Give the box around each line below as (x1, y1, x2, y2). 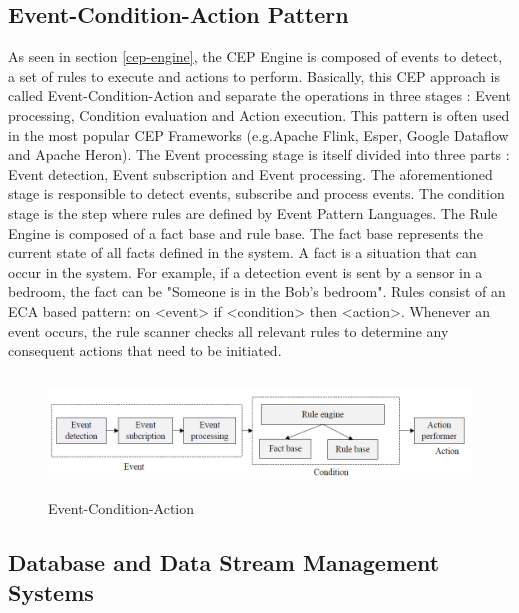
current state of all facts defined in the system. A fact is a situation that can (8, 242, 477, 263)
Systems (8, 576, 94, 607)
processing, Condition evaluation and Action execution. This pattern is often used (8, 104, 510, 125)
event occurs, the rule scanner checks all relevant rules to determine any (8, 320, 449, 341)
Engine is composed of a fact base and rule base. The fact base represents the (8, 222, 483, 243)
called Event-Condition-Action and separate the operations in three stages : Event (8, 85, 511, 106)
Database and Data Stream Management (8, 547, 440, 578)
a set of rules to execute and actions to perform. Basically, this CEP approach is (8, 65, 500, 86)
